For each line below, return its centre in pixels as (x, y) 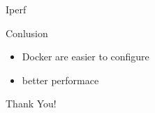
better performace (60, 80)
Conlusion (27, 33)
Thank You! (31, 104)
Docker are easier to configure (86, 56)
